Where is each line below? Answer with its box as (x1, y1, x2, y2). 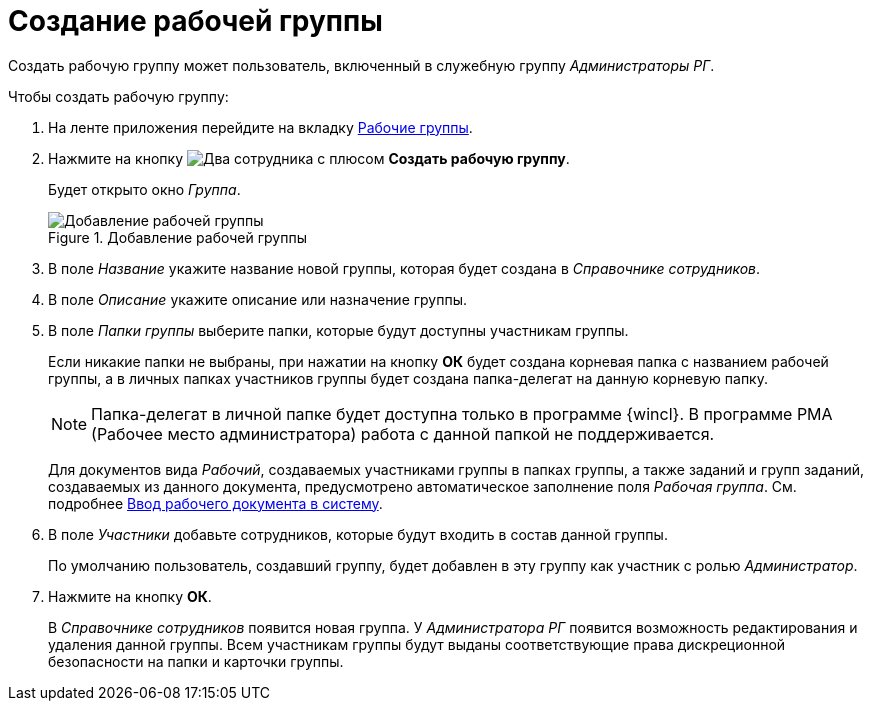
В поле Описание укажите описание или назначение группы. (48, 290, 468, 308)
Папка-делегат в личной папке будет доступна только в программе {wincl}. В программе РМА (91, 403, 833, 424)
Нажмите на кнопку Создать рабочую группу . (48, 149, 570, 167)
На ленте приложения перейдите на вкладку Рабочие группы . (48, 118, 473, 136)
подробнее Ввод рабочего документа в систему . (48, 494, 383, 512)
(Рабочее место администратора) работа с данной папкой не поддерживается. (91, 423, 715, 444)
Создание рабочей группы (8, 4, 383, 38)
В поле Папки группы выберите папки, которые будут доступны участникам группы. (48, 321, 629, 339)
